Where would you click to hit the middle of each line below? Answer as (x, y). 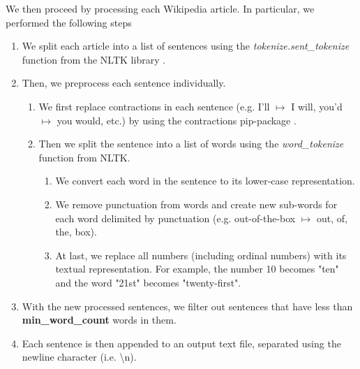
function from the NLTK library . (94, 59)
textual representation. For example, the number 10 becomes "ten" (197, 269)
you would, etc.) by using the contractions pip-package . (177, 120)
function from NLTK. (84, 157)
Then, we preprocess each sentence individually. (124, 83)
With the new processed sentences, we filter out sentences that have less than (187, 306)
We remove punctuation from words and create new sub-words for (196, 204)
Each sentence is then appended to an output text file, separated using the (181, 343)
